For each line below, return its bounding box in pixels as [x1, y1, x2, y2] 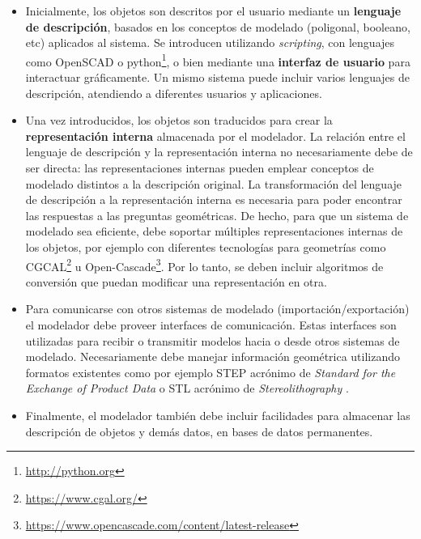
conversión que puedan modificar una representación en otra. [25, 273, 327, 290]
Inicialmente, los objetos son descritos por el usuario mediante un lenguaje [25, 2, 402, 19]
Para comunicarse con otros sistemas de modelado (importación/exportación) [25, 300, 410, 317]
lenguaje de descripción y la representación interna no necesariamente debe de [25, 143, 413, 160]
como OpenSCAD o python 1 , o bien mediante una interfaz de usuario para [25, 50, 410, 70]
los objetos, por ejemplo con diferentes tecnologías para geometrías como [25, 238, 386, 255]
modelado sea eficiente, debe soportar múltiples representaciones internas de [25, 223, 403, 240]
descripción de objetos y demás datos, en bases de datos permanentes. [25, 422, 373, 439]
